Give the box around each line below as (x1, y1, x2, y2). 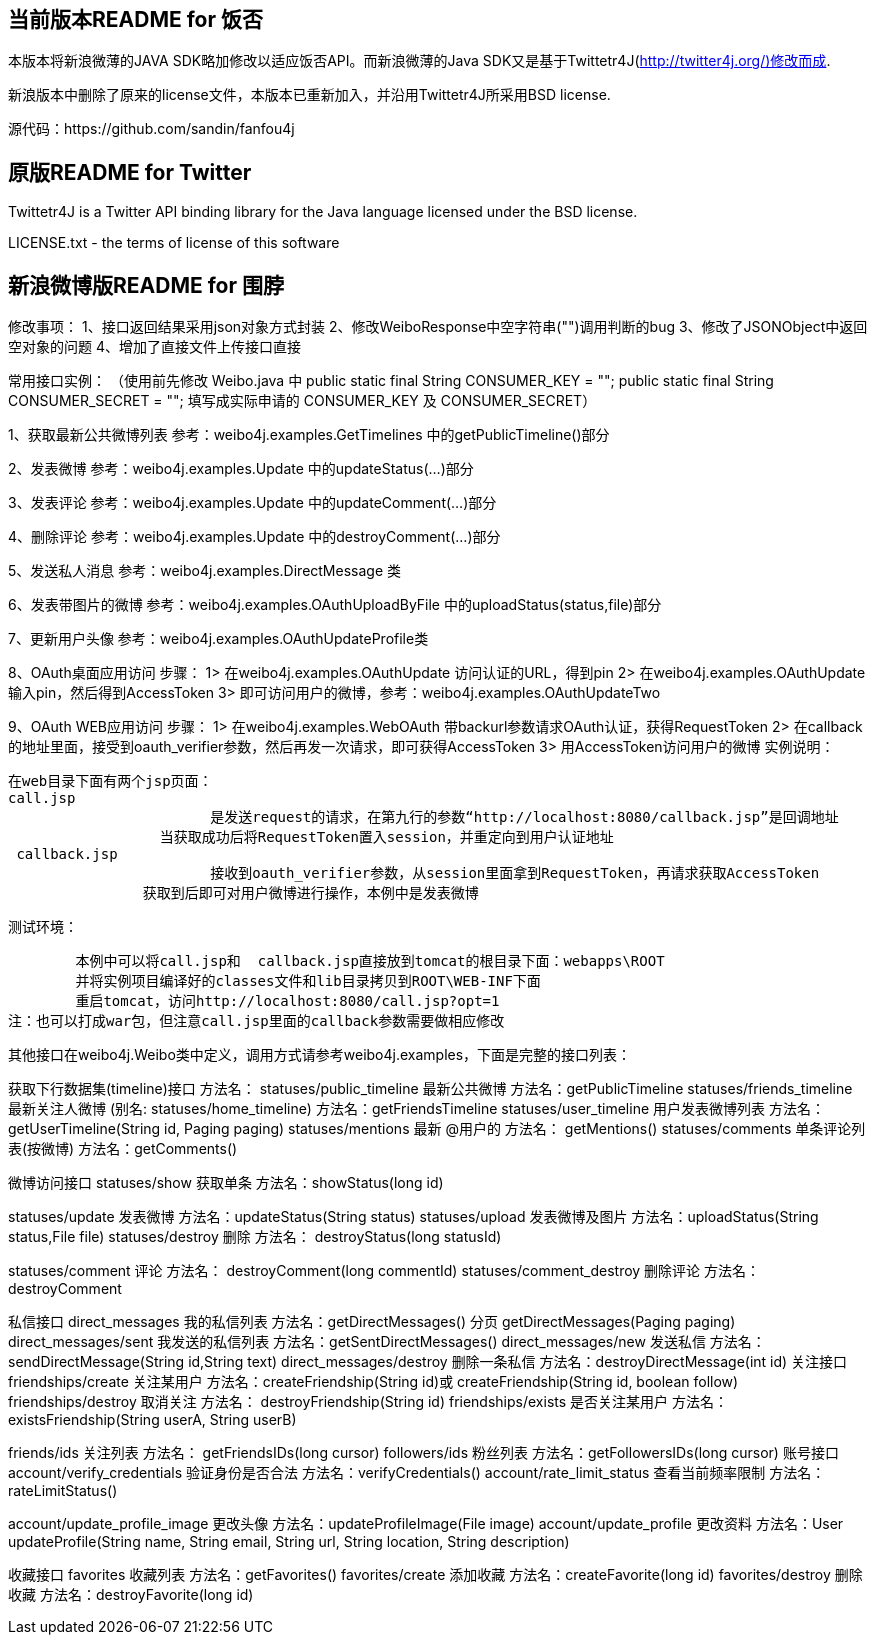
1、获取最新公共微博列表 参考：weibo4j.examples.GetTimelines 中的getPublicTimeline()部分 (8, 426, 610, 444)
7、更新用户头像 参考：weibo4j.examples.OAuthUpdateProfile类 (8, 630, 429, 648)
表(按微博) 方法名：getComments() (8, 1140, 238, 1158)
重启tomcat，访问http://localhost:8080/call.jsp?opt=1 (75, 993, 500, 1010)
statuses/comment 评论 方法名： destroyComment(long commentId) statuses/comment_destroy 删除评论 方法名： (8, 1262, 761, 1280)
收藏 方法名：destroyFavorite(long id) (8, 1586, 254, 1604)
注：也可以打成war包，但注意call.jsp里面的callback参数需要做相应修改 (8, 1013, 505, 1030)
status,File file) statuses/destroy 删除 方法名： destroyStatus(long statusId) (8, 1228, 502, 1246)
